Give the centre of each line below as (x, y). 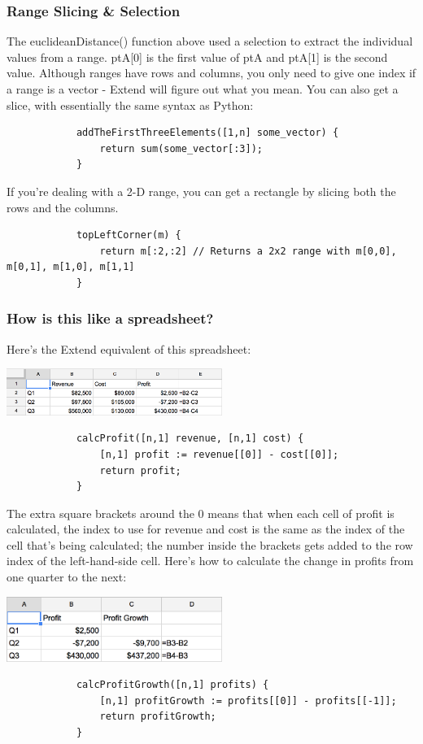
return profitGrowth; (158, 717)
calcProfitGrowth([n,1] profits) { (172, 685)
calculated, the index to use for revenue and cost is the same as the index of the (206, 529)
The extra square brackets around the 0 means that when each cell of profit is (201, 513)
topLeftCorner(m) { (129, 235)
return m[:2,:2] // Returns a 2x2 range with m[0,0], (248, 251)
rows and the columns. (63, 207)
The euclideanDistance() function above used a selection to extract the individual (210, 41)
